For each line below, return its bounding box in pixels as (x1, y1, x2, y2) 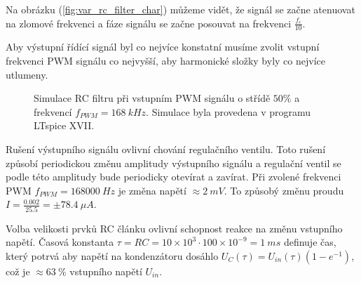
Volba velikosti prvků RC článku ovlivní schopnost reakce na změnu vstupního (6, 221, 343, 235)
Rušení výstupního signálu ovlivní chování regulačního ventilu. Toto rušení (6, 141, 326, 156)
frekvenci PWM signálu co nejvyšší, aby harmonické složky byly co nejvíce (6, 53, 325, 68)
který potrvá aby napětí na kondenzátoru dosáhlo (6, 248, 219, 263)
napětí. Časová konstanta (6, 235, 114, 249)
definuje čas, (283, 235, 336, 249)
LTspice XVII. (34, 118, 95, 133)
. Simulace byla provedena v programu (146, 104, 311, 119)
